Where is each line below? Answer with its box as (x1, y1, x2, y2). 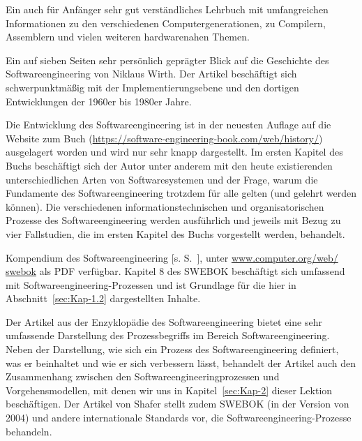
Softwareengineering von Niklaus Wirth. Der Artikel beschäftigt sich (6, 66, 297, 81)
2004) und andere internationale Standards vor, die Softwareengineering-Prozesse (6, 410, 352, 425)
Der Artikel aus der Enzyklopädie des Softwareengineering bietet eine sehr (6, 314, 322, 329)
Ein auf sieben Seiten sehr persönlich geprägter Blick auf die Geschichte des (6, 52, 329, 67)
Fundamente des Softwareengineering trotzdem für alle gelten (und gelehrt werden (6, 186, 356, 200)
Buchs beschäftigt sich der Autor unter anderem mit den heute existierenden (6, 158, 333, 172)
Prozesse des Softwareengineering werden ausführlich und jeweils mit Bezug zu (6, 213, 341, 227)
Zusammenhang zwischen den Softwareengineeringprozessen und (6, 369, 280, 384)
